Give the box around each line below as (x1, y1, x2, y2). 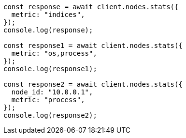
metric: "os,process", (11, 49, 97, 57)
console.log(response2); (3, 111, 97, 119)
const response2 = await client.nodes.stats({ (3, 80, 183, 88)
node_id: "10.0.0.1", (11, 88, 93, 96)
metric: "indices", (11, 11, 85, 18)
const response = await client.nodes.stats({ (3, 3, 179, 11)
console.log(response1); (3, 65, 97, 73)
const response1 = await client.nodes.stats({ (3, 42, 183, 49)
